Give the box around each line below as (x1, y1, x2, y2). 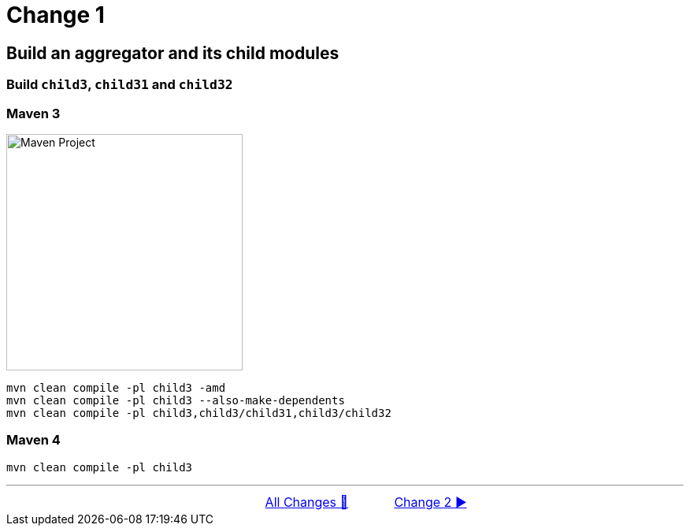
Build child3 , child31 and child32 (6, 76, 233, 93)
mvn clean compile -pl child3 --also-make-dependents (6, 393, 345, 407)
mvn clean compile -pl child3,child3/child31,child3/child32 (6, 406, 391, 419)
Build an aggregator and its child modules (6, 43, 339, 63)
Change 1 (6, 2, 105, 28)
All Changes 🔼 (265, 493, 349, 510)
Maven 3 (6, 105, 61, 121)
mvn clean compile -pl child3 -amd (6, 381, 226, 394)
